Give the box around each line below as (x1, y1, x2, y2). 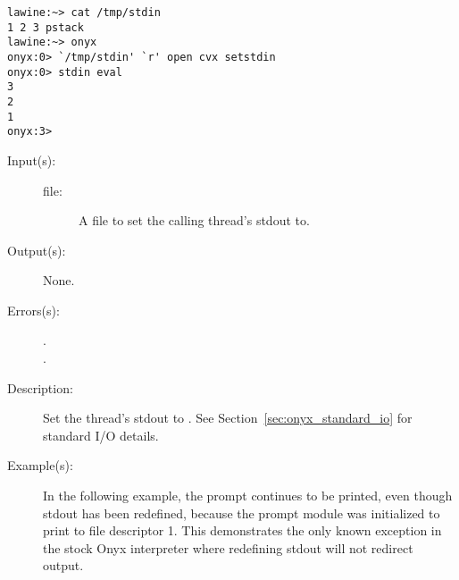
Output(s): (7, 240, 66, 259)
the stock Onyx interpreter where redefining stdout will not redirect (43, 538, 413, 557)
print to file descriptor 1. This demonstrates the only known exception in (43, 521, 442, 540)
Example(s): (7, 456, 73, 475)
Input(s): (7, 150, 56, 169)
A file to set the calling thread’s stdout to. (79, 211, 310, 230)
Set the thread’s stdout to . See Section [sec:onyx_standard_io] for (43, 408, 413, 427)
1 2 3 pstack (7, 21, 84, 34)
